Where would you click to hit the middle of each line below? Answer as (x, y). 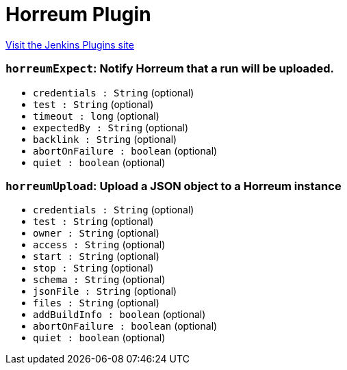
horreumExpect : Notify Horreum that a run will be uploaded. (170, 69)
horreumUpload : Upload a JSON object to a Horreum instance (173, 186)
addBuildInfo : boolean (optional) (119, 315)
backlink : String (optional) (105, 139)
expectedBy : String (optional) (111, 127)
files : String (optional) (96, 303)
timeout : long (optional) (96, 116)
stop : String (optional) (93, 268)
